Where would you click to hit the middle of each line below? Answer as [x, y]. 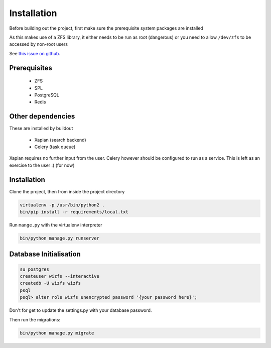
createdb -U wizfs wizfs [50, 283]
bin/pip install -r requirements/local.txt [74, 212]
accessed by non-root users [38, 44]
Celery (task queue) [55, 147]
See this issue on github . [35, 53]
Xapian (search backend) [60, 140]
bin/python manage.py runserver [60, 238]
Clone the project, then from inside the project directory [67, 191]
